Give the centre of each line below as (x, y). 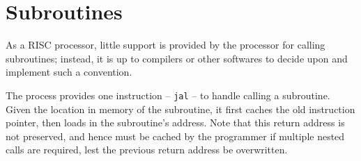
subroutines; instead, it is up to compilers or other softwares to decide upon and (177, 58)
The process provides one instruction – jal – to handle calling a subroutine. (168, 95)
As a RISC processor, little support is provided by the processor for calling (166, 45)
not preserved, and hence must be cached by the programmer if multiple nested (175, 136)
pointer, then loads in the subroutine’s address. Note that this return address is (175, 122)
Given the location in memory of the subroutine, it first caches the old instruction (180, 109)
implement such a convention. (69, 72)
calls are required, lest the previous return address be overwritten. (147, 150)
